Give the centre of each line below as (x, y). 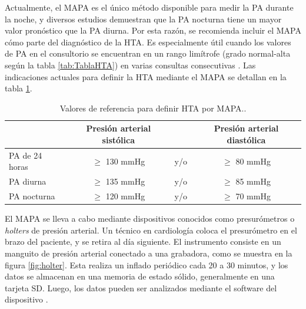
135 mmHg (125, 181)
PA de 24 (26, 155)
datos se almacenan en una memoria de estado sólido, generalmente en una (140, 276)
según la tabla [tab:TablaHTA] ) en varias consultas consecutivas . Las (130, 65)
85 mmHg (253, 181)
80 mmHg (253, 161)
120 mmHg (125, 196)
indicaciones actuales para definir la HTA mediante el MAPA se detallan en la (146, 76)
